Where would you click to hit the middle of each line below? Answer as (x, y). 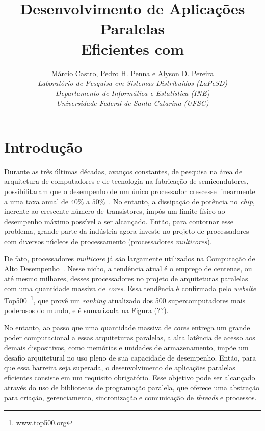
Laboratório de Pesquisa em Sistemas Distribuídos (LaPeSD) (132, 83)
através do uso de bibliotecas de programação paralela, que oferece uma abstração (132, 387)
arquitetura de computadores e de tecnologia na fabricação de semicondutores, (126, 181)
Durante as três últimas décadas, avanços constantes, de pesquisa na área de (123, 171)
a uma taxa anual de (36, 201)
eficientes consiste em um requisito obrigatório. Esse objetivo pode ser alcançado (130, 377)
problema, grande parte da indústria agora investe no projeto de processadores (127, 231)
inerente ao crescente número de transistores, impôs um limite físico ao (115, 211)
